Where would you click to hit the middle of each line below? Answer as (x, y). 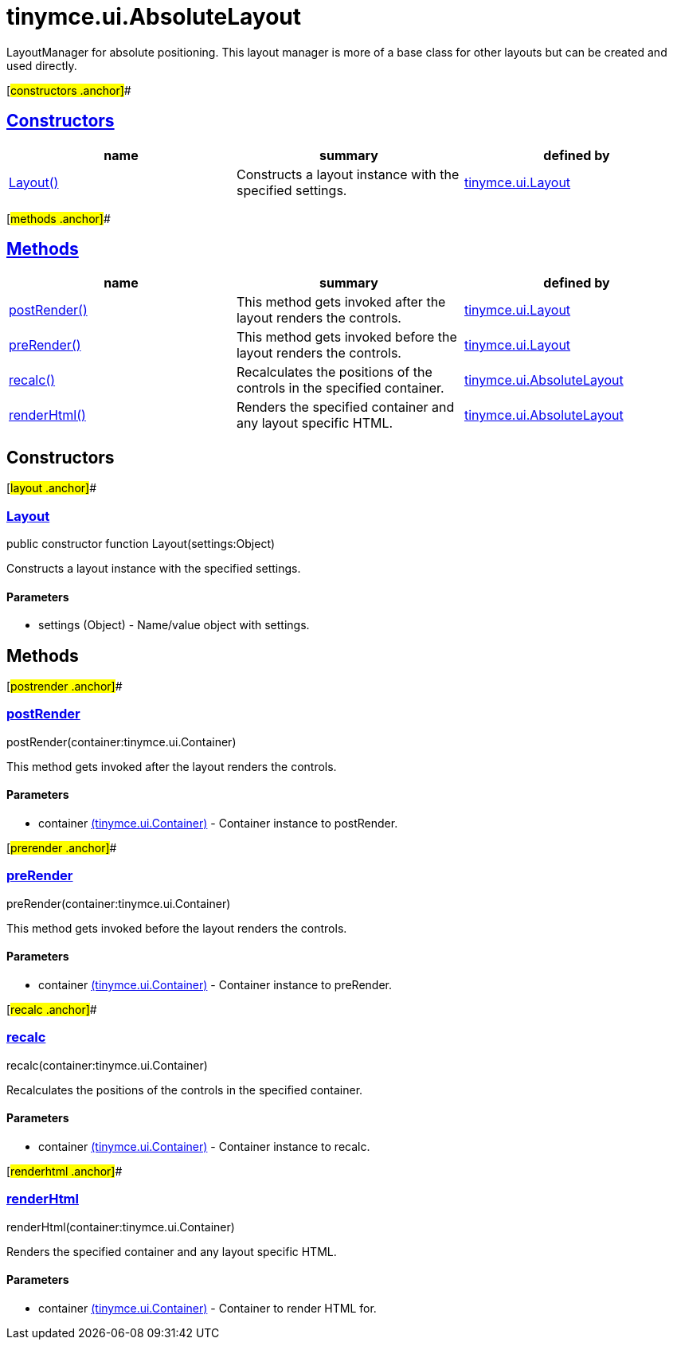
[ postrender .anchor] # (65, 687)
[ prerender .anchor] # (62, 848)
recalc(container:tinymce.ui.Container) (107, 1065)
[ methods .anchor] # (59, 218)
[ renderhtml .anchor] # (65, 1171)
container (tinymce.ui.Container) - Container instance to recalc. (204, 1146)
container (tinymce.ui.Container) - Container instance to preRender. (215, 985)
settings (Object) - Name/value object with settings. (174, 625)
